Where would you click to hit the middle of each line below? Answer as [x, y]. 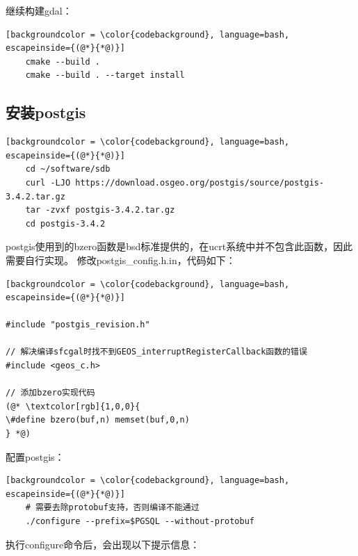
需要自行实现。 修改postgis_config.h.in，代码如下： [121, 260]
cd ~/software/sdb [68, 169]
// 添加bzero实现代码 [50, 393]
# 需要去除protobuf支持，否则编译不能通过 [112, 508]
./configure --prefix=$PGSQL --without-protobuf [140, 522]
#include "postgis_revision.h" [78, 325]
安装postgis [46, 112]
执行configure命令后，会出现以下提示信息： [103, 544]
